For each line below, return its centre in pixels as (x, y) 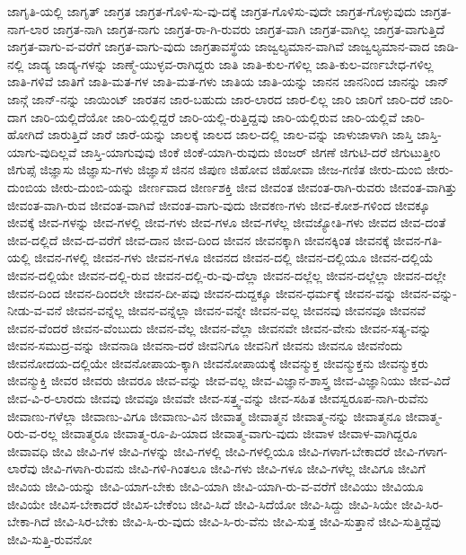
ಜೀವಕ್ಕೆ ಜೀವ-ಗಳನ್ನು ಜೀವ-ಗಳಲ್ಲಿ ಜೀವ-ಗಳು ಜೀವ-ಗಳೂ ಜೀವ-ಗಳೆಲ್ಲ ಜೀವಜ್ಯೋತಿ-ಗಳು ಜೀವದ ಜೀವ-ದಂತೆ (227, 222)
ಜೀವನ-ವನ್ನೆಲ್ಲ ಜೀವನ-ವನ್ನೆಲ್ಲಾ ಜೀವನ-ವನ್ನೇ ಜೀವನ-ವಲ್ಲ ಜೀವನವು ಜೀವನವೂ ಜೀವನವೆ (246, 310)
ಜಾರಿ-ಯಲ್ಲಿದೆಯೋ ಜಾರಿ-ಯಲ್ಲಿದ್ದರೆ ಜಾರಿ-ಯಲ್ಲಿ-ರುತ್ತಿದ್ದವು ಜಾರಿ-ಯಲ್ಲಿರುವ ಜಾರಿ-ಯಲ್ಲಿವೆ (214, 116)
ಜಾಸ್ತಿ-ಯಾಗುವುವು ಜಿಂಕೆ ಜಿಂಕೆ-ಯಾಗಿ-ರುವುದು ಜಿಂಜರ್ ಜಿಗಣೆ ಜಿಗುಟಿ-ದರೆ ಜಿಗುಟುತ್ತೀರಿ (261, 151)
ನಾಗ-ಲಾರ (28, 28)
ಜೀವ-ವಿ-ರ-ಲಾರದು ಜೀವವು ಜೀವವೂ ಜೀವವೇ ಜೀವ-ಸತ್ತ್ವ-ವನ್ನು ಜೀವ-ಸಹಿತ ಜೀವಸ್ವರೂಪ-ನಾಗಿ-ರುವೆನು (218, 398)
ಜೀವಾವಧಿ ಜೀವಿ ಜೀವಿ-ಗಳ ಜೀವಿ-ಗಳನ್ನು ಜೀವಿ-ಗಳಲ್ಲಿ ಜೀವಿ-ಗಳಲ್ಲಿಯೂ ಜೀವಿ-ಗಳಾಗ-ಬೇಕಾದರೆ (199, 450)
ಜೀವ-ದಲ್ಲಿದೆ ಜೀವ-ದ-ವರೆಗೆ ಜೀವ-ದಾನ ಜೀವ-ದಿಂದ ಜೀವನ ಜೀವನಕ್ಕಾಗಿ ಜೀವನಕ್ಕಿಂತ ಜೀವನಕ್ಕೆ (198, 239)
